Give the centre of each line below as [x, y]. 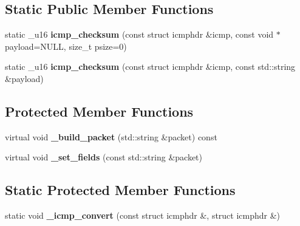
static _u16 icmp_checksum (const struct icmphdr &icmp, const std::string [150, 67]
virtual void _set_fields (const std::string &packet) [104, 157]
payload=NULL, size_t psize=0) [66, 46]
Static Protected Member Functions [120, 190]
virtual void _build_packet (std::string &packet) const [111, 136]
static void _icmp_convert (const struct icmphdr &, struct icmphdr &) [143, 215]
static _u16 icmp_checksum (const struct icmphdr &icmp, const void [139, 34]
